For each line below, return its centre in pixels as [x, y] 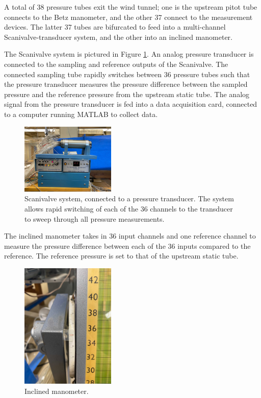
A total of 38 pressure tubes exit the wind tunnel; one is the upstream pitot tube [131, 7]
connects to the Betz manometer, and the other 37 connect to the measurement [128, 17]
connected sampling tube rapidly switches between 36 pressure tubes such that [127, 74]
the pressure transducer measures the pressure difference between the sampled [126, 84]
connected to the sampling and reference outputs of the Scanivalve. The [116, 64]
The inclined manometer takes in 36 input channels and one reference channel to [130, 236]
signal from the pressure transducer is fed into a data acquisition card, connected [131, 104]
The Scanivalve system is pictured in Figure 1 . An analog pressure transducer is [129, 54]
